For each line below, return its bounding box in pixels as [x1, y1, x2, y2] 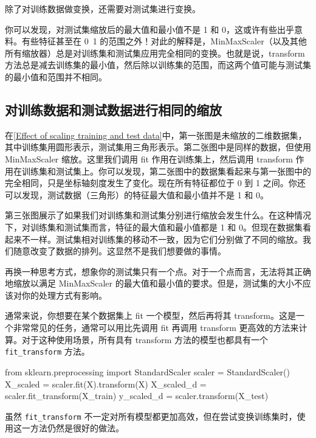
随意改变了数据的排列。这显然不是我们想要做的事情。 [13, 245, 226, 257]
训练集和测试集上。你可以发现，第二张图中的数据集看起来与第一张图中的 [21, 164, 311, 177]
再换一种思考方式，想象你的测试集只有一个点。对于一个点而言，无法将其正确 [5, 265, 311, 277]
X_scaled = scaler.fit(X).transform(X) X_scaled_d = [5, 377, 207, 390]
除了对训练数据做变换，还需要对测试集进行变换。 [5, 2, 201, 15]
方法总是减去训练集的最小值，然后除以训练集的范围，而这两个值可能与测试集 [5, 58, 311, 71]
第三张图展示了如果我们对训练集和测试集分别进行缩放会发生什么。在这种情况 [5, 209, 311, 221]
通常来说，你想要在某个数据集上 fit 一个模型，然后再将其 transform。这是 [5, 309, 296, 322]
